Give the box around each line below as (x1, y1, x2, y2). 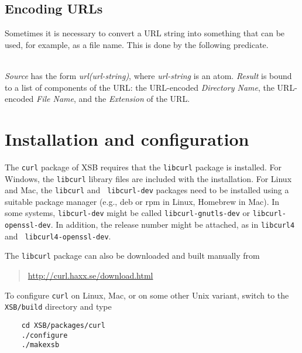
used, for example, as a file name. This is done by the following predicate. (5, 38, 269, 50)
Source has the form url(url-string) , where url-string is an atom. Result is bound (5, 69, 292, 81)
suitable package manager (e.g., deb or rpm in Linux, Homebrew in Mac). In (5, 195, 280, 207)
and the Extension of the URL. (78, 92, 190, 105)
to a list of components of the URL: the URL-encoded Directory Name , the (5, 81, 274, 93)
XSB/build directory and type (5, 300, 112, 313)
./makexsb (21, 341, 60, 349)
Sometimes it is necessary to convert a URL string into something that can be (5, 27, 285, 39)
